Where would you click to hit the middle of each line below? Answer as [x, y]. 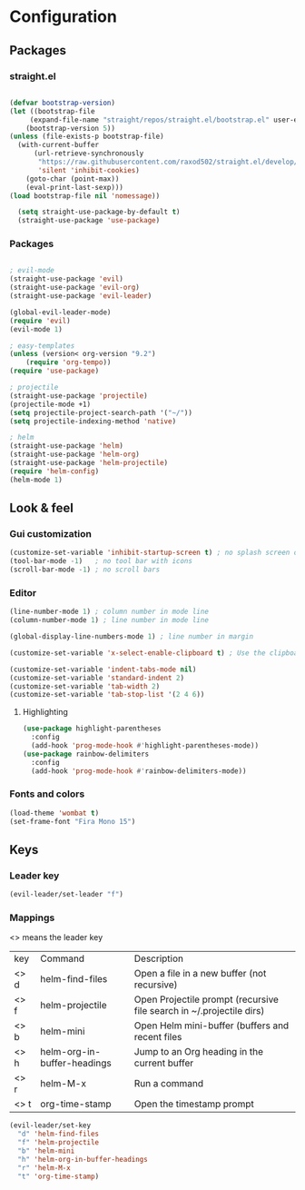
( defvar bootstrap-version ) [63, 103]
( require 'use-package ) [54, 371]
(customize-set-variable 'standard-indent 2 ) [97, 678]
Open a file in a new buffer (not [200, 974]
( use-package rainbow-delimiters [86, 754]
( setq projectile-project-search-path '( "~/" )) [101, 412]
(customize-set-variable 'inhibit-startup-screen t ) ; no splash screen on [156, 553]
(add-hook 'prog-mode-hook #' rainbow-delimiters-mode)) [139, 771]
